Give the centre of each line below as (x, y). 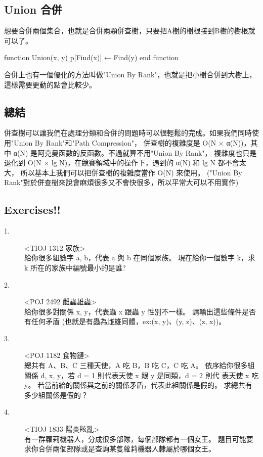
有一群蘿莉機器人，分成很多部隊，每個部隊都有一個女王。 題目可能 (135, 439)
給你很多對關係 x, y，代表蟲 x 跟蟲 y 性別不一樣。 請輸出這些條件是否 (140, 311)
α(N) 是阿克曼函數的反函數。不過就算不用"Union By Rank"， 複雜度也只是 (135, 152)
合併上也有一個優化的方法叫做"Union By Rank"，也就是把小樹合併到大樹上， (130, 74)
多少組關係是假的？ (56, 395)
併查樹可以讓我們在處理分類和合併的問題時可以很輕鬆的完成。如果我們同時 (128, 133)
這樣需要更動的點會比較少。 (50, 84)
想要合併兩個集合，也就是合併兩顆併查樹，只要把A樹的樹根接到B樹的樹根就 (130, 31)
